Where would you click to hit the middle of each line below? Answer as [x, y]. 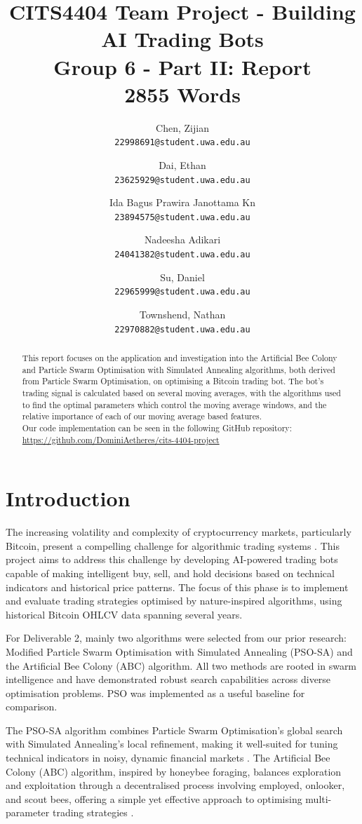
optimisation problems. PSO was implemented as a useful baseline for [155, 693]
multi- [319, 798]
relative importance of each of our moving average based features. [142, 416]
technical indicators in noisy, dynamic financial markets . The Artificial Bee [168, 758]
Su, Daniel [182, 277]
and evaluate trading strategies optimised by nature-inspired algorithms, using [174, 601]
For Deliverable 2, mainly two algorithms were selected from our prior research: [176, 638]
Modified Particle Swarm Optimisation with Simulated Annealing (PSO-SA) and [179, 651]
